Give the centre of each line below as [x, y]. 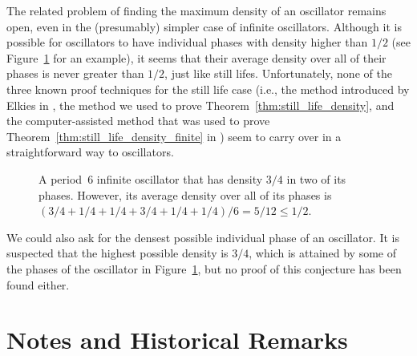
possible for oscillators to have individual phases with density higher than [187, 42]
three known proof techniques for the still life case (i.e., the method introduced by [208, 89]
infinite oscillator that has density [180, 178]
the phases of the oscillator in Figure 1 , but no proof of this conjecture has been [204, 268]
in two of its [316, 178]
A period [61, 178]
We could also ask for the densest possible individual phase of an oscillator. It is [203, 237]
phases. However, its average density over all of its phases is [185, 194]
